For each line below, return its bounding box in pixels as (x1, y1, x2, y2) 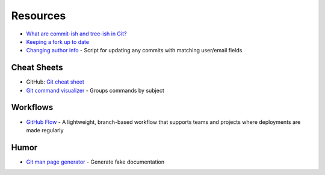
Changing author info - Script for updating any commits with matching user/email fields (26, 47, 243, 54)
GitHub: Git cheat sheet (26, 78, 84, 85)
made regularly (26, 126, 64, 134)
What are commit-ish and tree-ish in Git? (26, 30, 127, 37)
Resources (11, 9, 66, 22)
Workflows (11, 102, 54, 112)
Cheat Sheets (11, 63, 63, 73)
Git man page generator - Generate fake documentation (26, 158, 165, 165)
